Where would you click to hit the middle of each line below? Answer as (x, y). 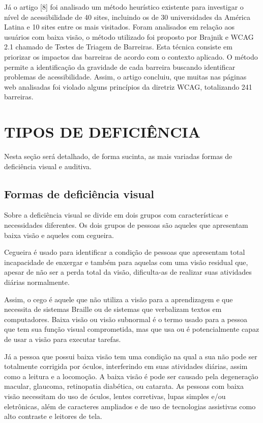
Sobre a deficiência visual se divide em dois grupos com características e (116, 215)
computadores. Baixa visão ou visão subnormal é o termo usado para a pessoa (126, 319)
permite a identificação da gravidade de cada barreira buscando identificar (120, 67)
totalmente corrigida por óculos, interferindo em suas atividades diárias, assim (126, 366)
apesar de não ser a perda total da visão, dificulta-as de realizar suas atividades (128, 272)
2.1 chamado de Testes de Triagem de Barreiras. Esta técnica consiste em (118, 47)
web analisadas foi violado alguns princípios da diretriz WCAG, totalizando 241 (128, 86)
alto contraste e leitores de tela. (53, 416)
